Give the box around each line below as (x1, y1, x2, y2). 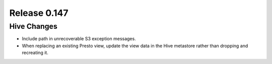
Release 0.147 (9, 7, 69, 18)
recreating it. (22, 50, 49, 56)
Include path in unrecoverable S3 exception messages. (22, 36, 136, 42)
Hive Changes (9, 22, 57, 31)
